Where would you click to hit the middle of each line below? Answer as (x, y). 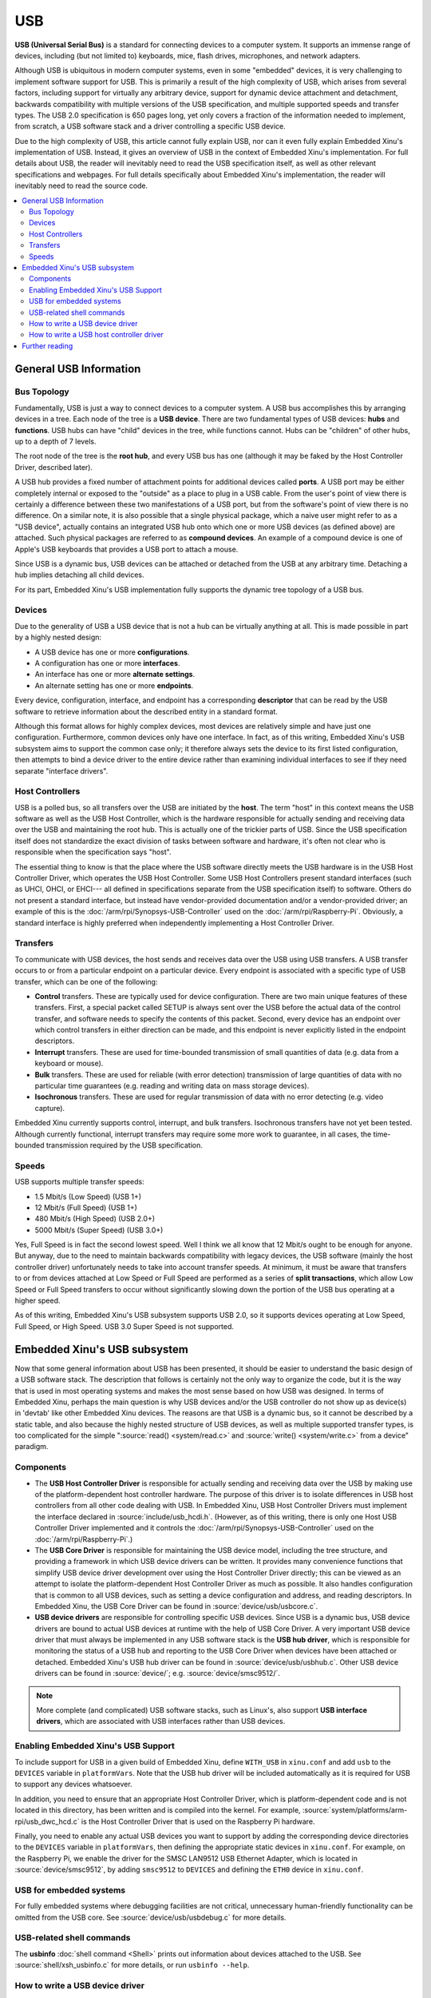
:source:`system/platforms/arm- (355, 1810)
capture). (50, 1108)
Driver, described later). (54, 467)
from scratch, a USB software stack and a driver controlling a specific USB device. (150, 126)
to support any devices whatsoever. (73, 1784)
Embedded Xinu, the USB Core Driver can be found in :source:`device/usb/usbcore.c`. (176, 1606)
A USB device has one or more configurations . (112, 652)
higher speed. (38, 1301)
